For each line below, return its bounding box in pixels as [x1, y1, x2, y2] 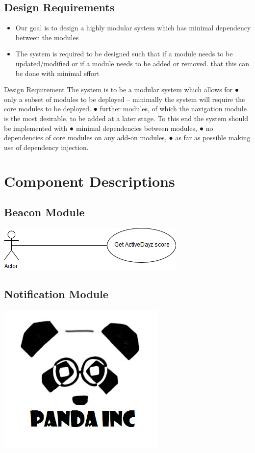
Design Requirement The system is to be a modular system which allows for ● [4, 84, 239, 95]
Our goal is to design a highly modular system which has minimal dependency [15, 23, 251, 33]
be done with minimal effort [15, 68, 100, 78]
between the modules [15, 32, 79, 42]
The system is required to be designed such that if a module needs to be [15, 49, 233, 59]
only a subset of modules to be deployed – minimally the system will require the [4, 94, 245, 104]
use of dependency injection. [4, 142, 89, 152]
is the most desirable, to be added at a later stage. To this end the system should [4, 113, 249, 123]
